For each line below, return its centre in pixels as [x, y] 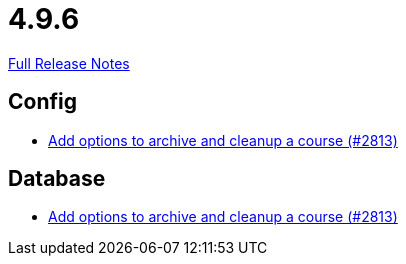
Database [57, 179]
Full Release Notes [69, 63]
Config [42, 102]
